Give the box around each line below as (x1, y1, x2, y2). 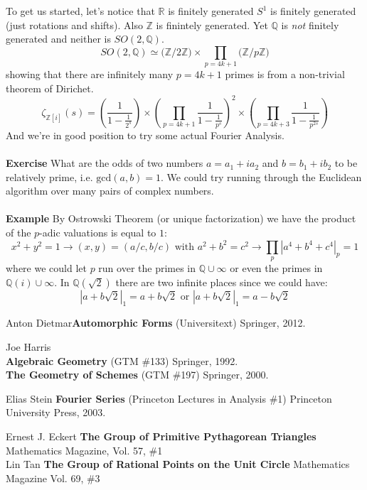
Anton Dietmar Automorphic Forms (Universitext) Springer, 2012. (6, 315, 306, 330)
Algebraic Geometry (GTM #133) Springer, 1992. (6, 353, 238, 368)
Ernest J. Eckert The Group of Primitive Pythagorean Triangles (6, 429, 317, 444)
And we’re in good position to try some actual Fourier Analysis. (6, 127, 284, 142)
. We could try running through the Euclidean (161, 169, 362, 184)
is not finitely (281, 17, 339, 32)
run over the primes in (98, 261, 196, 276)
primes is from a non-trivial (225, 67, 345, 82)
